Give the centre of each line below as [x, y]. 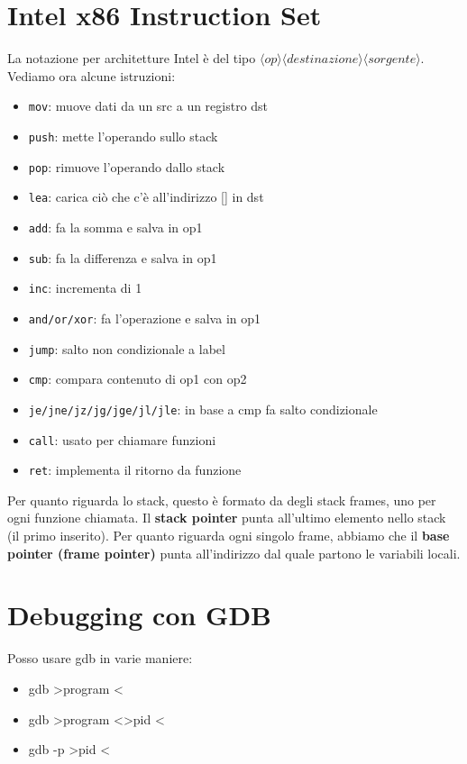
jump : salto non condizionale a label [127, 348]
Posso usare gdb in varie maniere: [100, 658]
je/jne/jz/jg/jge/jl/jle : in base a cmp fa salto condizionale [203, 409]
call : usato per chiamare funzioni [122, 439]
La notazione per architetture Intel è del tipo [132, 58]
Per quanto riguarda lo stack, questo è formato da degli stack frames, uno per [222, 500]
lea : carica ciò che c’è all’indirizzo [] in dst [146, 197]
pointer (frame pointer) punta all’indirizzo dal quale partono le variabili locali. [234, 553]
